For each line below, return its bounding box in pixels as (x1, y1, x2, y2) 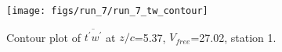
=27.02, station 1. (190, 29, 277, 45)
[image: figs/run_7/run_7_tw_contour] (6, 5, 208, 16)
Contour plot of (6, 29, 81, 45)
